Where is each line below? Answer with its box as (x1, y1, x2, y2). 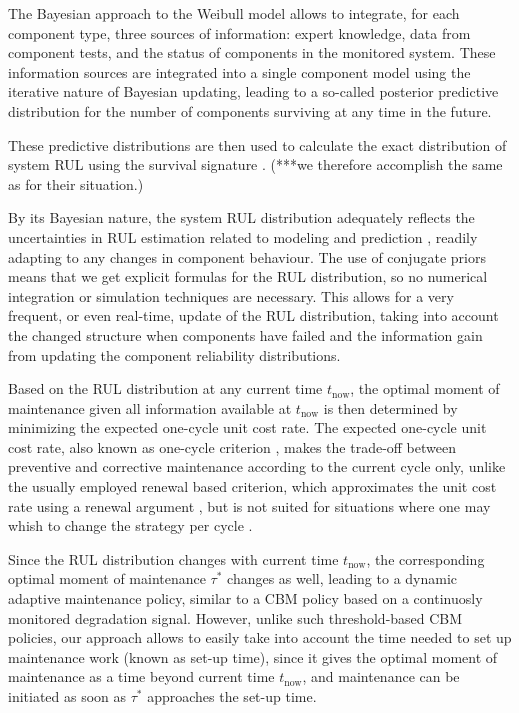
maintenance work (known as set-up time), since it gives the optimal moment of (8, 646, 498, 667)
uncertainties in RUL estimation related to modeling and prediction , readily (8, 226, 478, 247)
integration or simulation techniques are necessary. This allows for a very (8, 285, 454, 306)
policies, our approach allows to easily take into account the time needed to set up (8, 627, 512, 648)
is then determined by (323, 397, 458, 418)
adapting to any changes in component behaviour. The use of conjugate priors (8, 246, 486, 267)
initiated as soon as (8, 686, 127, 706)
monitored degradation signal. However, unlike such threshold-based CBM (8, 607, 463, 628)
